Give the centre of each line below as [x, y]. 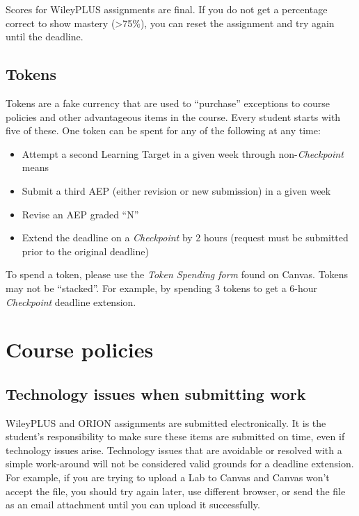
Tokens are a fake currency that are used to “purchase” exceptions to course [168, 103]
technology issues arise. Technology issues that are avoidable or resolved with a [174, 450]
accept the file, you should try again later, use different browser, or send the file [176, 491]
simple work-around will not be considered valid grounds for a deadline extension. [180, 463]
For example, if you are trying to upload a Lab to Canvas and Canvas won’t [168, 477]
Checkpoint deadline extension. [71, 301]
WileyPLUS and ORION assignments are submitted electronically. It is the [166, 422]
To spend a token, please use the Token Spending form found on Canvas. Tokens [177, 274]
